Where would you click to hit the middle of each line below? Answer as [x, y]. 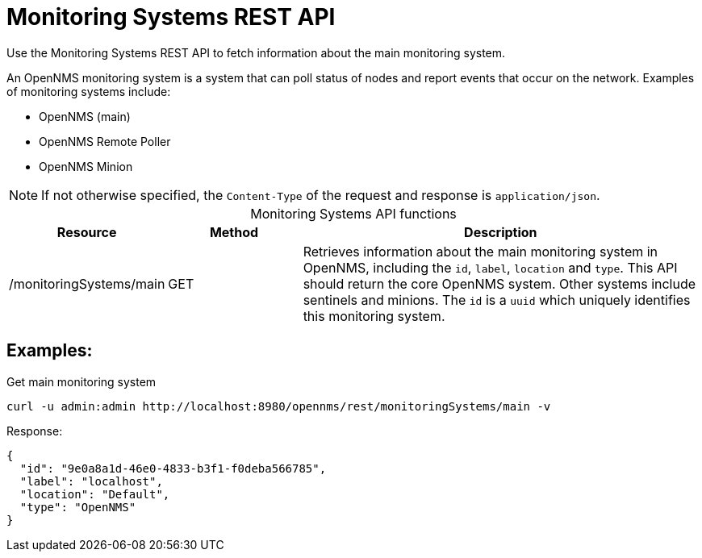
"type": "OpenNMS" [78, 507]
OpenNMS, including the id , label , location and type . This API [490, 267]
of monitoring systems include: [89, 91]
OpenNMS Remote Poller [105, 141]
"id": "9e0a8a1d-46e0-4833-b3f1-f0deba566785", [173, 468]
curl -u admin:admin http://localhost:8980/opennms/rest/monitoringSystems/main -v [279, 406]
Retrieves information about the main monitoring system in [481, 251]
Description [501, 232]
